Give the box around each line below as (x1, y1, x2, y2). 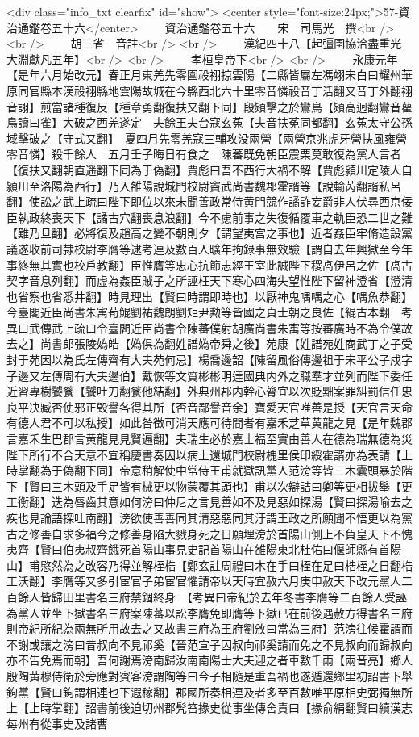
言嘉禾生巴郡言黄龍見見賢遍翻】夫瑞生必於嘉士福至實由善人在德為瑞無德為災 (6, 430, 413, 447)
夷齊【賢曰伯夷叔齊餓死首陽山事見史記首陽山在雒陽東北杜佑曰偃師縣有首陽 (6, 541, 401, 558)
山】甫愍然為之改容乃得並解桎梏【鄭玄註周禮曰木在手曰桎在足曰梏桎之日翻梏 (6, 556, 413, 573)
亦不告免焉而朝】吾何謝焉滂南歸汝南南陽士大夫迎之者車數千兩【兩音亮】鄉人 (6, 651, 413, 668)
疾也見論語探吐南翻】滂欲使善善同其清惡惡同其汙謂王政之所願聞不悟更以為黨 (6, 509, 413, 526)
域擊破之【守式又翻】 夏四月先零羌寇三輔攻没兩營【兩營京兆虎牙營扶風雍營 (6, 129, 407, 146)
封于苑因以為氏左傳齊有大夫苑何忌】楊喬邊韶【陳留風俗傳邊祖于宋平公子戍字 (6, 351, 413, 368)
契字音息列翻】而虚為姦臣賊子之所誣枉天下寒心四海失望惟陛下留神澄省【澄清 (6, 272, 413, 289)
